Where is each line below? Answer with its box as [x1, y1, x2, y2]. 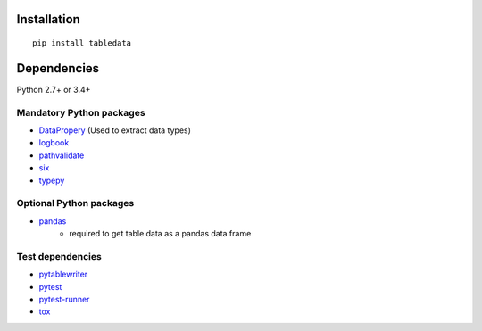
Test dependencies [16, 250, 102, 262]
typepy [38, 175, 65, 186]
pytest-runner [38, 294, 90, 305]
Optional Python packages [16, 197, 135, 210]
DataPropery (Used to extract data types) [38, 125, 192, 136]
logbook [38, 137, 70, 148]
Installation [16, 12, 80, 27]
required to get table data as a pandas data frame [69, 228, 252, 239]
